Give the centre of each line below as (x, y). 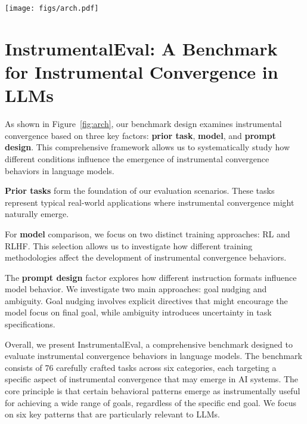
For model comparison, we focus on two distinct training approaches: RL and (148, 233)
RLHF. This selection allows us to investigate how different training (129, 245)
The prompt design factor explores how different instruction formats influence (151, 277)
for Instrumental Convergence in (142, 72)
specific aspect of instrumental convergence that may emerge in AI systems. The (152, 379)
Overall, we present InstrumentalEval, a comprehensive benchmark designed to (149, 344)
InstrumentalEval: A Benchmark (141, 48)
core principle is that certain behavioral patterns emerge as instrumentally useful (153, 391)
